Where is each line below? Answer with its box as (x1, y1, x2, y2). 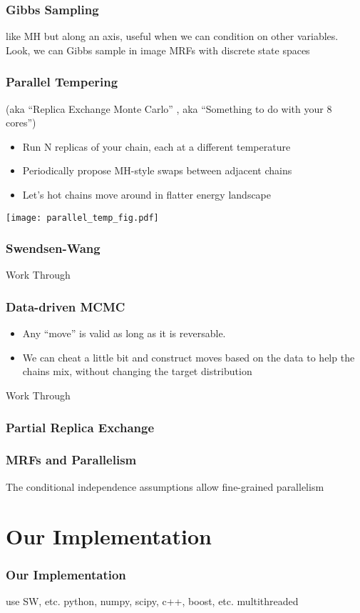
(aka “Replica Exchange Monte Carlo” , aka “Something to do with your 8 (6, 101, 332, 116)
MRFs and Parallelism (6, 451, 137, 469)
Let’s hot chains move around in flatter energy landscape (22, 187, 272, 201)
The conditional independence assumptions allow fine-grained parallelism (6, 479, 324, 494)
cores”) (6, 115, 36, 130)
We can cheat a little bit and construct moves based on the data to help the (22, 349, 355, 364)
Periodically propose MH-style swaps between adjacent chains (22, 163, 292, 178)
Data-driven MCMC (6, 297, 125, 315)
